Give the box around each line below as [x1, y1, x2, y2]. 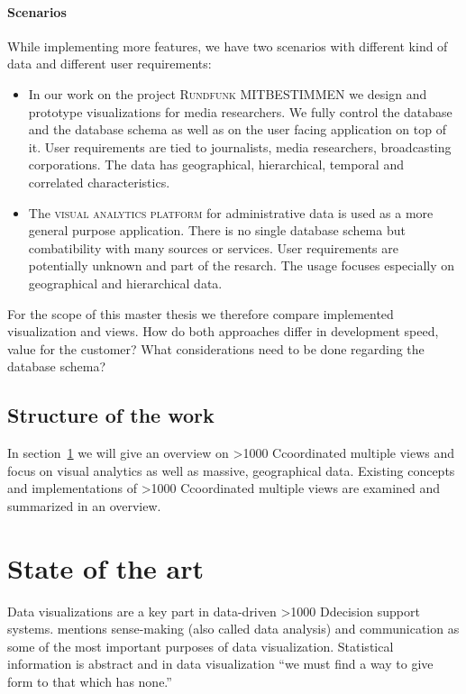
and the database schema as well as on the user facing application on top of [28, 120, 446, 139]
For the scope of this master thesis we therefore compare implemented [7, 304, 394, 323]
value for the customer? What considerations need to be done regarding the [7, 339, 425, 358]
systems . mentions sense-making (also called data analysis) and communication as [7, 619, 460, 638]
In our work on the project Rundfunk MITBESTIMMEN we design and [28, 84, 427, 103]
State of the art [7, 549, 205, 586]
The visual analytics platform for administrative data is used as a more [28, 203, 434, 222]
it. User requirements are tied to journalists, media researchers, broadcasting [28, 137, 452, 156]
